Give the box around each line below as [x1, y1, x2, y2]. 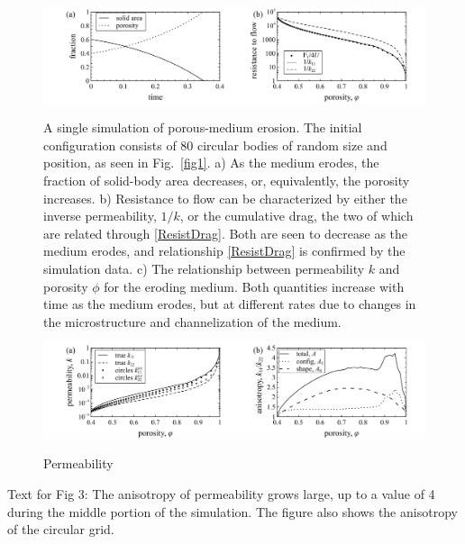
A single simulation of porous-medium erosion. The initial [43, 118, 362, 137]
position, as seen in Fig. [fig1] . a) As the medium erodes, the [43, 153, 379, 172]
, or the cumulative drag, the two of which [179, 206, 414, 225]
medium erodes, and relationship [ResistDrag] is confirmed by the [43, 241, 406, 260]
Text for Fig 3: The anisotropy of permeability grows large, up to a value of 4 [7, 485, 435, 503]
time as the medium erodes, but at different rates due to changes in [43, 295, 416, 313]
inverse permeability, [43, 206, 157, 225]
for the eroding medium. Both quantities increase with [104, 277, 405, 295]
